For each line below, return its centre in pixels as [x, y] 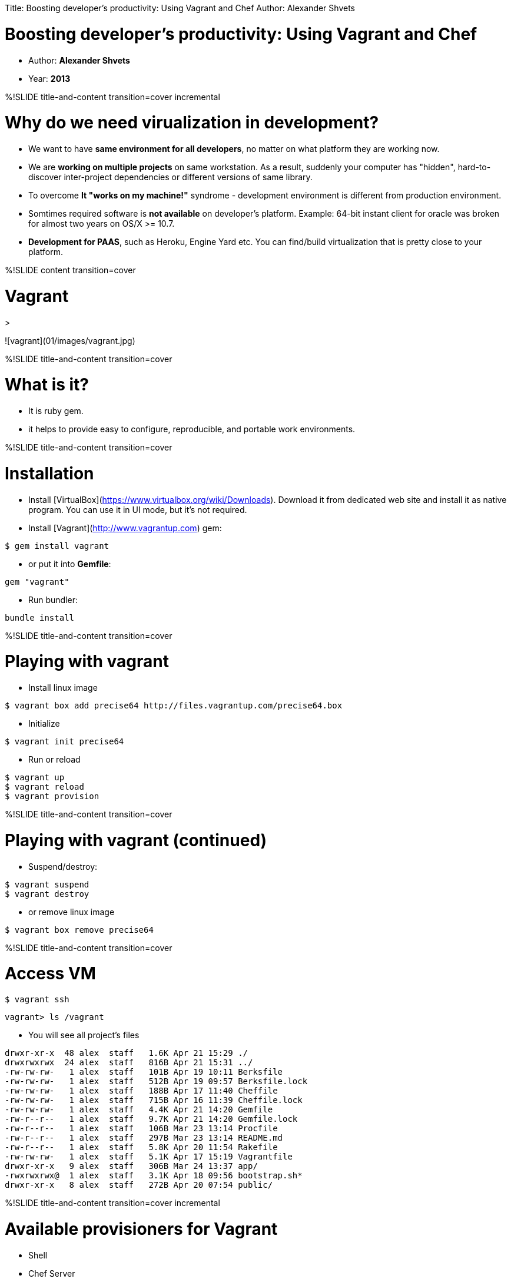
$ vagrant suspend [47, 884]
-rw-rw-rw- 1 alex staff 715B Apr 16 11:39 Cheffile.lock [154, 1100]
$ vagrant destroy [47, 894]
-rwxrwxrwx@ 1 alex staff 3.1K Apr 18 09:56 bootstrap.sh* [154, 1175]
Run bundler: [53, 599]
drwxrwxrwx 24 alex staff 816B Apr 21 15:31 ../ [129, 1062]
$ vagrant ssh [37, 999]
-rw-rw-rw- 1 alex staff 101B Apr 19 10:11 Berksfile [144, 1072]
